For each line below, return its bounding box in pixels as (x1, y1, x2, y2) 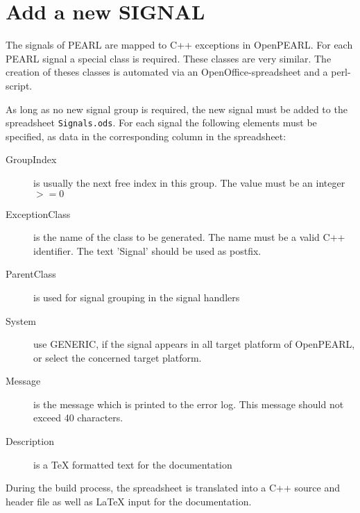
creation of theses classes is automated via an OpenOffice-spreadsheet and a (6, 65, 328, 79)
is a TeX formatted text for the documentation (33, 457, 232, 471)
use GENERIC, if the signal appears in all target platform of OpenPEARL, (33, 337, 355, 351)
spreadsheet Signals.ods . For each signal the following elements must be (6, 115, 317, 130)
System (6, 313, 37, 328)
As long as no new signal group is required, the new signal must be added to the (6, 101, 348, 116)
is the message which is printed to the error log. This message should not (33, 396, 344, 411)
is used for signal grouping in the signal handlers (33, 289, 240, 304)
